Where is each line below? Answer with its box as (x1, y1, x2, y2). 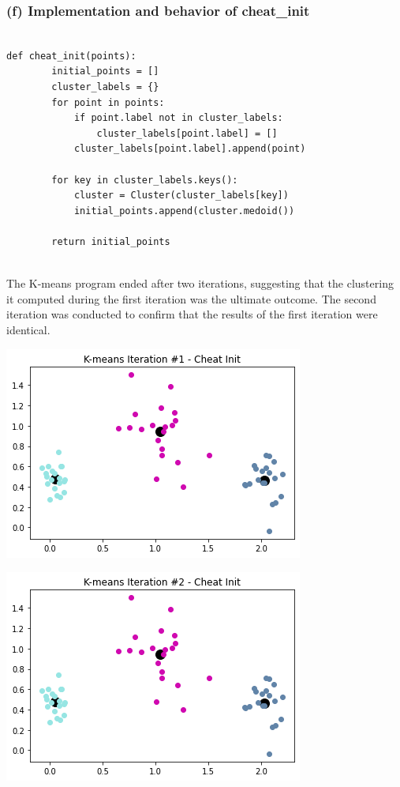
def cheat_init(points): (6, 50, 136, 62)
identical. (6, 321, 50, 337)
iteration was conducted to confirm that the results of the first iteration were (6, 306, 378, 322)
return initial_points (51, 235, 170, 247)
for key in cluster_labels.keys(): (51, 174, 238, 186)
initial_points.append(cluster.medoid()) (73, 205, 295, 217)
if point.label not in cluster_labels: (73, 112, 283, 124)
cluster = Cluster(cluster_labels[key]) (73, 190, 289, 201)
